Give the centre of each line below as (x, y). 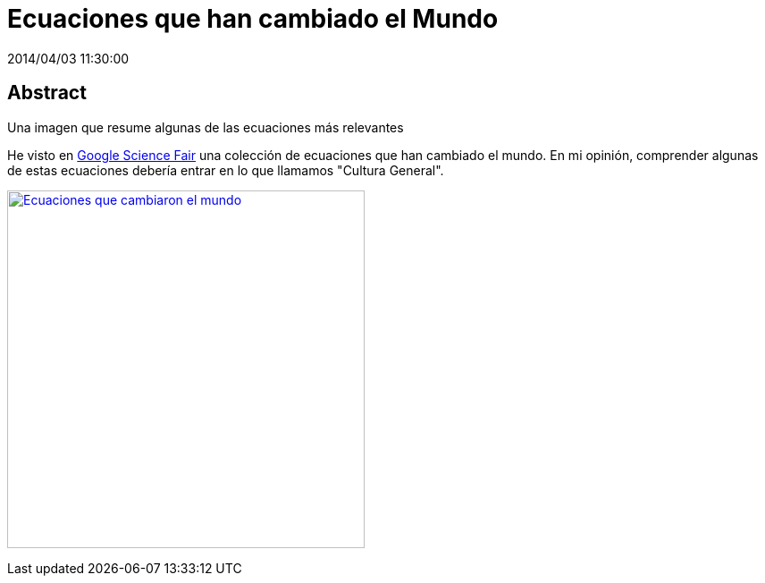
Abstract (47, 93)
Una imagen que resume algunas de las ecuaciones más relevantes (206, 127)
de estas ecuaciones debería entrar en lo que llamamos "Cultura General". (226, 170)
